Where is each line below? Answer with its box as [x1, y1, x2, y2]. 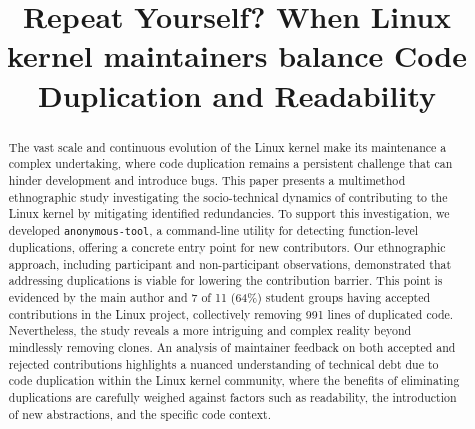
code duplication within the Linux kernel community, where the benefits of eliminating [8, 372, 460, 389]
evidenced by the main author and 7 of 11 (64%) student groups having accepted [8, 288, 431, 305]
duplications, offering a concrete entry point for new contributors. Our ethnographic [8, 238, 446, 255]
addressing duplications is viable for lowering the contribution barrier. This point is [8, 272, 443, 289]
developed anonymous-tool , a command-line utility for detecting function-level [8, 221, 419, 238]
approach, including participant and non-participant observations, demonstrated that [8, 255, 452, 272]
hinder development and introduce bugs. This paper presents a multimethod [8, 171, 406, 188]
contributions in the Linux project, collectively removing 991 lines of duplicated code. [8, 305, 454, 322]
